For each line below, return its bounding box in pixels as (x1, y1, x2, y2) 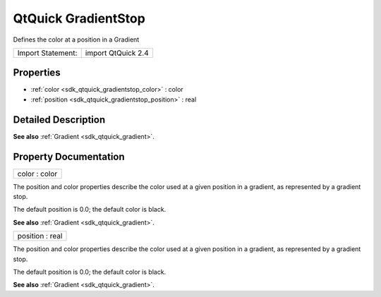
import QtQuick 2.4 (85, 48, 149, 58)
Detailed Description (13, 114, 106, 126)
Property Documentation (13, 150, 125, 162)
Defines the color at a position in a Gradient (13, 35, 140, 44)
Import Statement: (17, 48, 78, 58)
